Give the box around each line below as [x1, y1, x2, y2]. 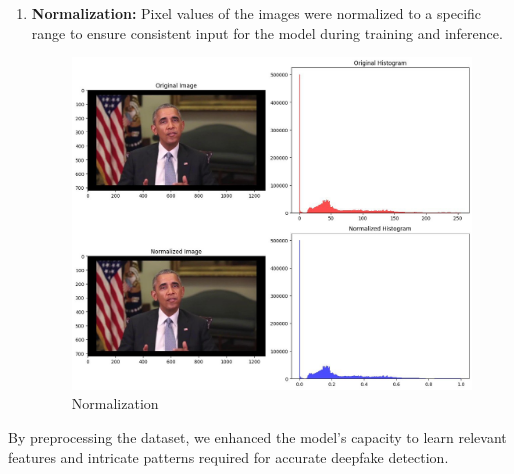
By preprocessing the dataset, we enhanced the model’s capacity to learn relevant [8, 426, 507, 447]
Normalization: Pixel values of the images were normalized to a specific [31, 3, 482, 23]
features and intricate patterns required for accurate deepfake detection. [8, 446, 449, 467]
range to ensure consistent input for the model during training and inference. [31, 22, 503, 43]
